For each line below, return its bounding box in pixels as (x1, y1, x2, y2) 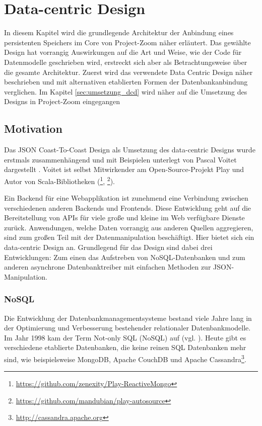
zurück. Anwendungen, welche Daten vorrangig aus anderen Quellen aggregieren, (4, 222, 253, 232)
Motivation (4, 121, 62, 136)
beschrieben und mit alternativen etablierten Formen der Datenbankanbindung (4, 76, 248, 87)
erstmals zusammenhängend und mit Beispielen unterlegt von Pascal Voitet (4, 154, 237, 164)
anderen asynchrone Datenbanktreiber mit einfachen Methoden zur (4, 262, 211, 272)
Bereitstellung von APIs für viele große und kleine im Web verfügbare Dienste (4, 212, 245, 223)
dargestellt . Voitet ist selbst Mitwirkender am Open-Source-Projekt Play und (4, 164, 244, 175)
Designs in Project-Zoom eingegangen (4, 96, 120, 107)
